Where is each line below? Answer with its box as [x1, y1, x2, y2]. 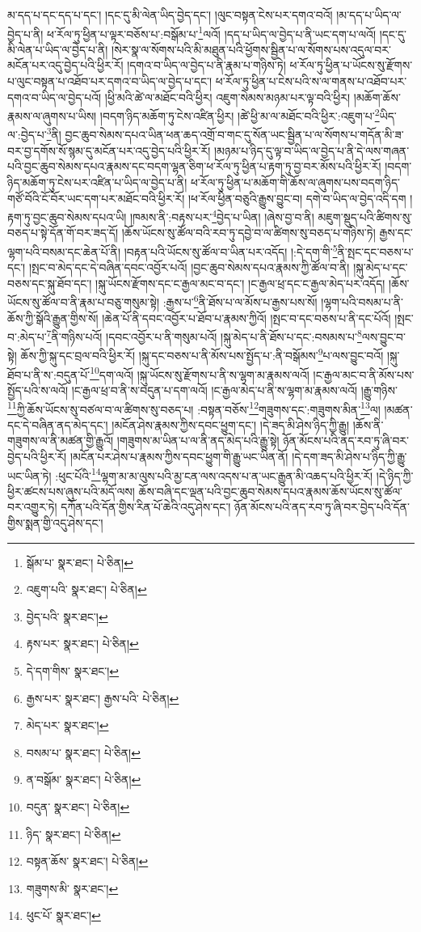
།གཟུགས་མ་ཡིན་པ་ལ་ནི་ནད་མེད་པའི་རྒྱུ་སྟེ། [116, 432, 280, 449]
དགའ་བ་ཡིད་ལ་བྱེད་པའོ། [7, 88, 102, 105]
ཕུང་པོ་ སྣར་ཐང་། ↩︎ [26, 907, 101, 924]
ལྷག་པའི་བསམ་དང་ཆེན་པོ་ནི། [7, 243, 121, 260]
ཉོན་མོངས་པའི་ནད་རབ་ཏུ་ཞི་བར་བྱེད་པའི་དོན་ [234, 498, 410, 515]
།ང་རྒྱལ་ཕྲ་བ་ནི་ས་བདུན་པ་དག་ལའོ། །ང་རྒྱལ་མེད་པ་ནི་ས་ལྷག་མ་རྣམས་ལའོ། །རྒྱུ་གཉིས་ [71, 381, 398, 398]
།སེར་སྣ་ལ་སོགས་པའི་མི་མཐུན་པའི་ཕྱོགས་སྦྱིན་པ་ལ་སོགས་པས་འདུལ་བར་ [112, 40, 391, 57]
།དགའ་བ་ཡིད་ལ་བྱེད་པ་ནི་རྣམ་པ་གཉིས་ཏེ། [127, 57, 286, 74]
